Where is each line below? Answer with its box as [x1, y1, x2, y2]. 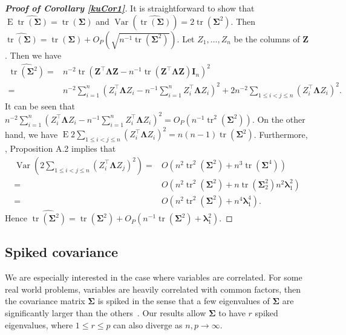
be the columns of [233, 32, 300, 45]
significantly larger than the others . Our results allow [5, 307, 206, 319]
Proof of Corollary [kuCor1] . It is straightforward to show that [5, 2, 255, 14]
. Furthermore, [253, 128, 308, 140]
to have [218, 307, 246, 319]
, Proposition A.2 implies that [5, 142, 116, 155]
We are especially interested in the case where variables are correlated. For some [5, 271, 302, 284]
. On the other [252, 112, 305, 125]
